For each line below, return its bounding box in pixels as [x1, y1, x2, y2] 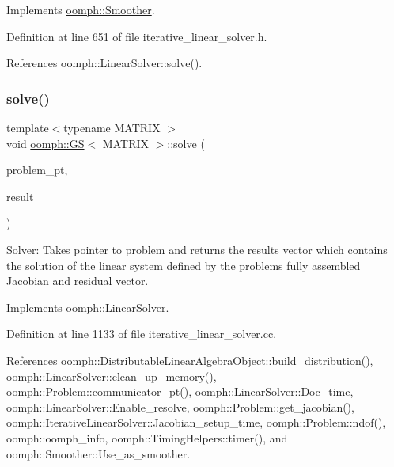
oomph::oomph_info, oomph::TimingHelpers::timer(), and [6, 429, 288, 446]
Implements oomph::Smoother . [6, 2, 155, 17]
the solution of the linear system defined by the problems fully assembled [6, 256, 361, 273]
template [6, 120, 49, 135]
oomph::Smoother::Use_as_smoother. [6, 445, 191, 461]
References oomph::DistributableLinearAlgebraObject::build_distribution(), [6, 351, 373, 368]
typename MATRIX [63, 120, 161, 135]
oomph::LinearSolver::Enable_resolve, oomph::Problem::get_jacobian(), [6, 398, 354, 415]
